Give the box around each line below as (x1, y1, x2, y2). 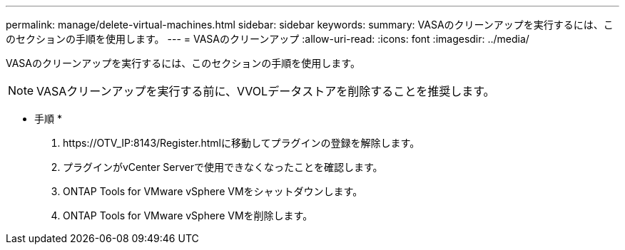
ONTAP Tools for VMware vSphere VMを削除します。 (63, 209, 313, 222)
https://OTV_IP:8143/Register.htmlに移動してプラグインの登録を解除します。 (63, 137, 420, 149)
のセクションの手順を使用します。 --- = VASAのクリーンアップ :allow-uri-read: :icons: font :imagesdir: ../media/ (6, 33, 529, 45)
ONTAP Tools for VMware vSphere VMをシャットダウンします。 (63, 185, 363, 197)
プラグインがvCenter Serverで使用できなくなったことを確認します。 (63, 161, 383, 173)
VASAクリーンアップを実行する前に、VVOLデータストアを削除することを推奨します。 (36, 84, 495, 98)
